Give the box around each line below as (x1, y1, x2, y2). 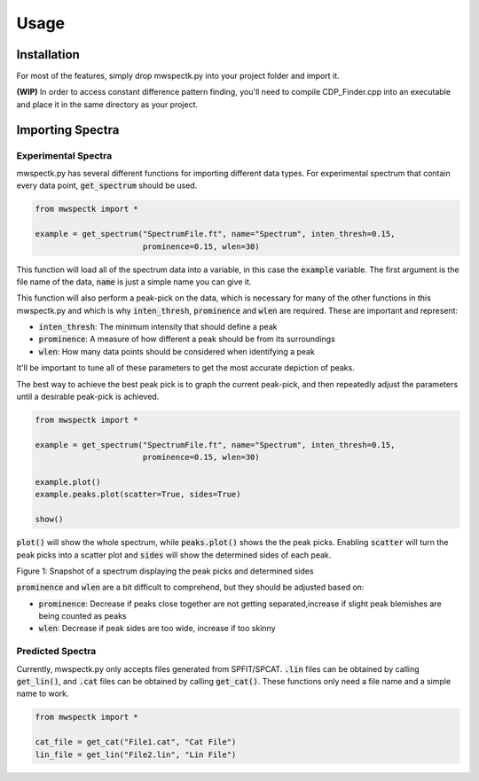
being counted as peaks (38, 611, 127, 621)
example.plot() (35, 477, 101, 487)
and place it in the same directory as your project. (16, 98, 199, 110)
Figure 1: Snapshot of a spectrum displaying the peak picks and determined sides (16, 566, 314, 576)
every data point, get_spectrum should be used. (16, 180, 198, 191)
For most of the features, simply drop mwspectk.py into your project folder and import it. (16, 71, 341, 82)
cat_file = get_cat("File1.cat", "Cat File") (35, 737, 237, 747)
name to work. (16, 688, 70, 699)
